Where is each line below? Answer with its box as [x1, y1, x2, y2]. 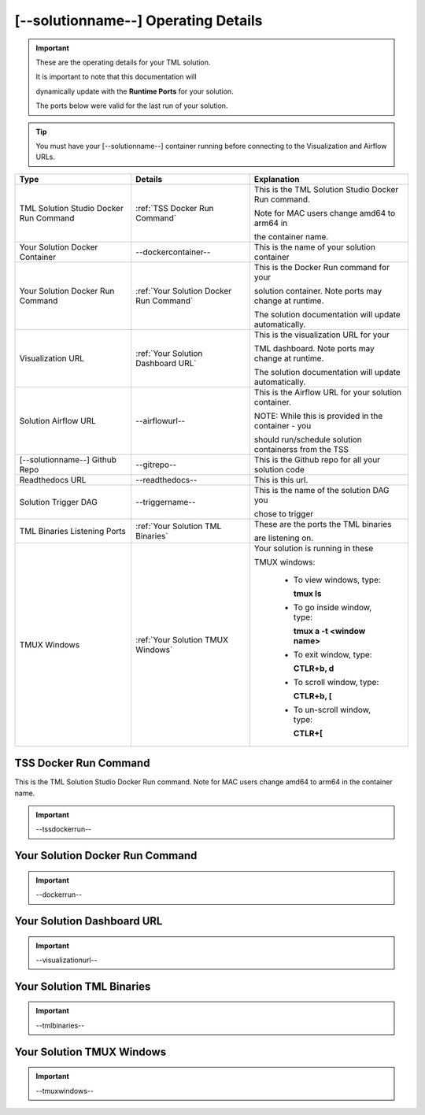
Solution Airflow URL [19, 415, 96, 426]
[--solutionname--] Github [19, 454, 117, 465]
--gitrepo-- [135, 459, 177, 470]
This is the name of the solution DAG [253, 484, 390, 495]
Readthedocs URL [19, 474, 87, 485]
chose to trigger [253, 508, 314, 519]
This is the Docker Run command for [253, 261, 390, 272]
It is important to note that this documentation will [35, 72, 197, 82]
